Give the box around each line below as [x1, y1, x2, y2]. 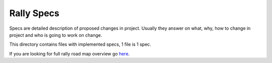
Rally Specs [9, 8, 60, 19]
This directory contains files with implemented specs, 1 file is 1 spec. [9, 41, 151, 47]
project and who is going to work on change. [9, 32, 102, 38]
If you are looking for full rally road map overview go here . [9, 50, 130, 56]
